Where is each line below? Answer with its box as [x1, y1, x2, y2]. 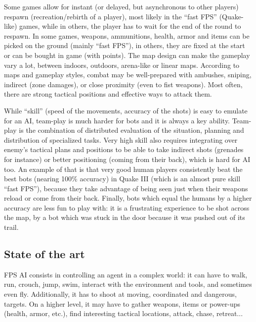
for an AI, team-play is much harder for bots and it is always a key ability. [4, 115, 230, 125]
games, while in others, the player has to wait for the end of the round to [19, 21, 241, 31]
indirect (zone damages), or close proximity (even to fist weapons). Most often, [4, 79, 243, 89]
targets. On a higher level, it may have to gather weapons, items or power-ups [4, 298, 241, 309]
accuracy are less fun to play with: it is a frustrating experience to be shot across [4, 202, 250, 213]
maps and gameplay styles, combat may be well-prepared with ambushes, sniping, [4, 69, 252, 80]
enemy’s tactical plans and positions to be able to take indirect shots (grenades [4, 144, 244, 155]
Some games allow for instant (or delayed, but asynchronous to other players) [4, 1, 239, 11]
